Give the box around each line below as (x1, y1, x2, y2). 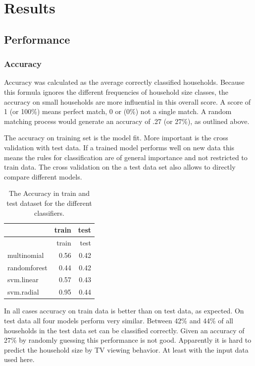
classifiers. (34, 207, 64, 218)
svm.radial (7, 287, 39, 297)
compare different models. (4, 171, 82, 182)
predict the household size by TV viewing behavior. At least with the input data (4, 344, 249, 355)
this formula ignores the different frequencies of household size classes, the (4, 86, 229, 97)
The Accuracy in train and (9, 188, 90, 198)
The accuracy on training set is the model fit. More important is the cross (4, 132, 228, 143)
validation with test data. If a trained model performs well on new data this (4, 142, 235, 152)
